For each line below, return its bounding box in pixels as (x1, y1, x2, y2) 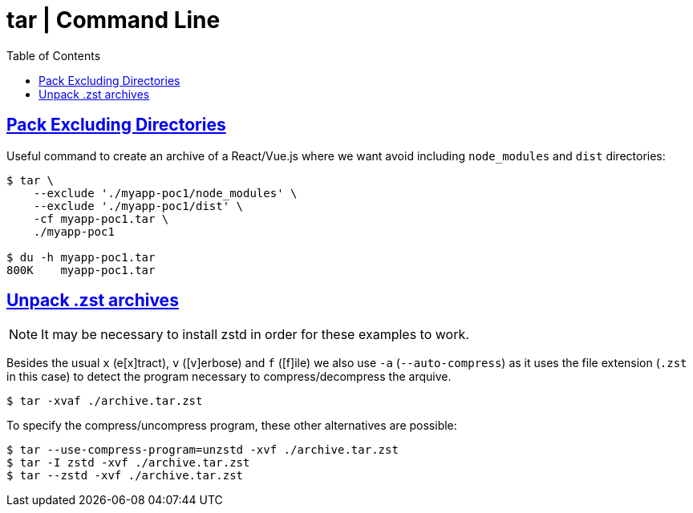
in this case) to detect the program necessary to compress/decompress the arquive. (6, 370, 452, 384)
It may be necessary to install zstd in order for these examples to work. (41, 326, 469, 343)
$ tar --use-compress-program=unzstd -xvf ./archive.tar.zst (6, 443, 399, 457)
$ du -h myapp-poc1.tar (6, 250, 156, 264)
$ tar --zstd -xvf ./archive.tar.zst (6, 469, 244, 483)
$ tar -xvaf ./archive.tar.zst (6, 394, 203, 408)
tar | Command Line (6, 6, 221, 34)
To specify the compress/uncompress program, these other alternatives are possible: (6, 418, 457, 433)
